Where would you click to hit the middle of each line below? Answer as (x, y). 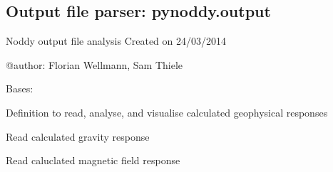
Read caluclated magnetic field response (93, 160)
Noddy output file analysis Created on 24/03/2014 (116, 41)
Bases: (20, 88)
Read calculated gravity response (78, 136)
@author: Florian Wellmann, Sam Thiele (94, 64)
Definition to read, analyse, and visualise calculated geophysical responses (167, 112)
